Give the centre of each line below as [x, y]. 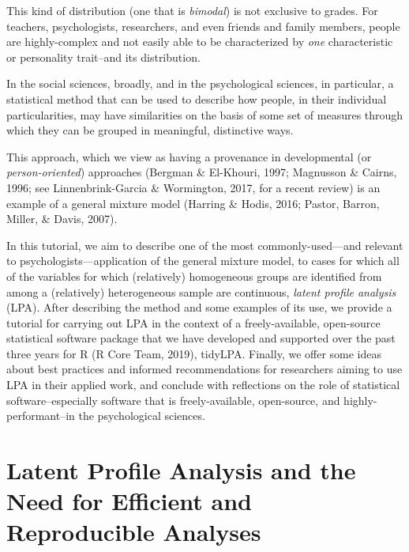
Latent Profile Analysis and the [181, 470]
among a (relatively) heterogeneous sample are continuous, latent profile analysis [201, 291]
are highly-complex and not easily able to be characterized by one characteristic [200, 42]
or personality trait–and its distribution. [103, 57]
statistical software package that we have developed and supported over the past [201, 338]
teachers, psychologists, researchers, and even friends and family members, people [203, 26]
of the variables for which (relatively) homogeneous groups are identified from [194, 276]
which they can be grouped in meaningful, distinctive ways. [150, 130]
